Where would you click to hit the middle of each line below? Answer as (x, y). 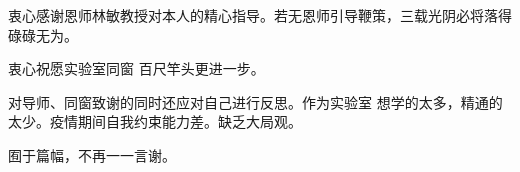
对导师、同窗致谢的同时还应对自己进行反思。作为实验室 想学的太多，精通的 (255, 101)
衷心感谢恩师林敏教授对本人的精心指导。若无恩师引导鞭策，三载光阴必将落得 (260, 15)
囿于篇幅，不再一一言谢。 (92, 154)
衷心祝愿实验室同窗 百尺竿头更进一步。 (136, 68)
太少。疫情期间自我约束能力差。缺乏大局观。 (155, 121)
